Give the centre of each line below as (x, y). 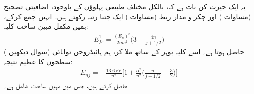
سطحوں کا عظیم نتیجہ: (38, 61)
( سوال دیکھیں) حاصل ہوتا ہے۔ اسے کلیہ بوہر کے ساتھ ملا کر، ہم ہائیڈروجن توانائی (124, 51)
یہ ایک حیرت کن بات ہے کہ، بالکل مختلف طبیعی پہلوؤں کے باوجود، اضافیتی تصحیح (125, 6)
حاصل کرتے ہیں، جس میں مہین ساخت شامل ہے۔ (66, 85)
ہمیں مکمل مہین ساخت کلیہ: (46, 26)
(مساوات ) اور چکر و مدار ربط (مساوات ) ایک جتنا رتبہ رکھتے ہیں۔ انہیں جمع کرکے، (127, 16)
